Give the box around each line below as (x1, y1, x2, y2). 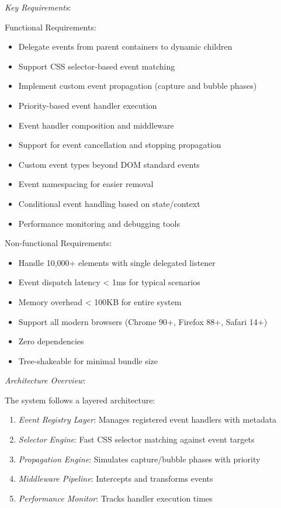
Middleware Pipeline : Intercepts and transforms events (18, 472, 213, 485)
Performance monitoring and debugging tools (18, 217, 180, 229)
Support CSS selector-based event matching (18, 60, 175, 72)
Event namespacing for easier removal (18, 178, 154, 190)
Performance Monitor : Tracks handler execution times (18, 492, 213, 504)
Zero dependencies (18, 335, 84, 347)
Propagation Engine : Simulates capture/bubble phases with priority (18, 452, 261, 465)
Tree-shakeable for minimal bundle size (18, 354, 158, 367)
